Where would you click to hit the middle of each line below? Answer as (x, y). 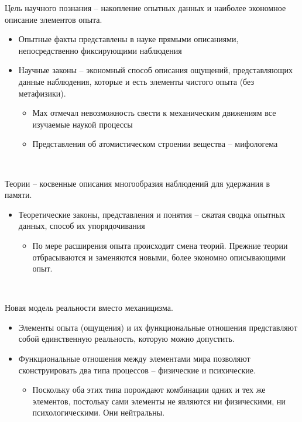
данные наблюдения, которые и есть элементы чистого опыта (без (136, 81)
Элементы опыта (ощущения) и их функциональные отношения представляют (158, 327)
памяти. (18, 195)
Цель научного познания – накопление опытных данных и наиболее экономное (145, 8)
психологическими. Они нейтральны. (99, 412)
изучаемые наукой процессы (83, 124)
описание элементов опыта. (54, 19)
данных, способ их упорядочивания (82, 226)
